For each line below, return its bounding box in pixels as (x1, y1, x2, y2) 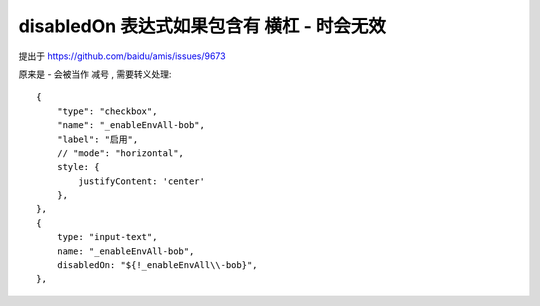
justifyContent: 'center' (78, 175, 205, 187)
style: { (56, 161, 100, 173)
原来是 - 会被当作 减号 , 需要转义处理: (18, 68, 172, 80)
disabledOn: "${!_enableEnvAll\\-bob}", (56, 260, 259, 271)
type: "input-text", (56, 231, 158, 243)
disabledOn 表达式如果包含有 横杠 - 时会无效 (18, 15, 387, 37)
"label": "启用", (56, 133, 139, 145)
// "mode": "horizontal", (56, 147, 185, 159)
